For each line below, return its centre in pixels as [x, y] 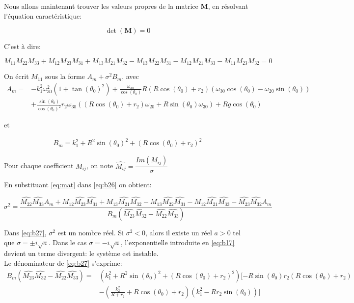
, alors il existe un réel [178, 233]
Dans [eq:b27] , [25, 233]
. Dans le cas [68, 242]
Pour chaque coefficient [39, 165]
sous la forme [65, 76]
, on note [100, 165]
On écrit [16, 76]
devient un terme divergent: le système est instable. [81, 253]
